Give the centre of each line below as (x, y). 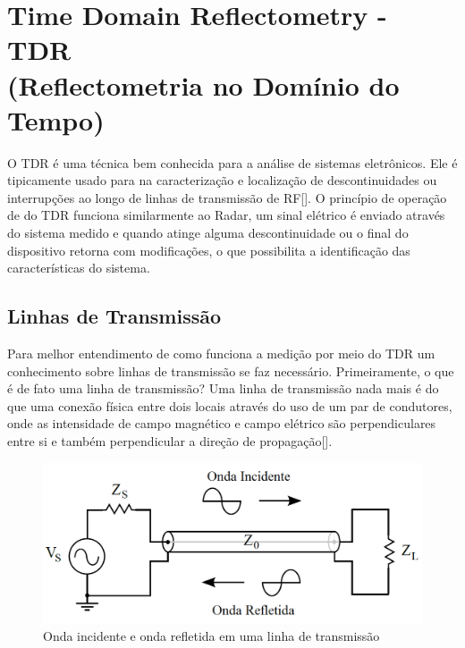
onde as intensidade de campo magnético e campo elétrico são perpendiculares (222, 423)
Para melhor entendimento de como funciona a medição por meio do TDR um (221, 353)
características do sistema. (79, 268)
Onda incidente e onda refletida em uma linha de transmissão (211, 636)
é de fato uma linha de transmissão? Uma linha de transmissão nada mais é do (223, 388)
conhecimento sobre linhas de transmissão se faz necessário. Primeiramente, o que (231, 370)
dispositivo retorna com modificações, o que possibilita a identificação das (209, 250)
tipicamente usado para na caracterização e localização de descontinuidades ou (222, 180)
